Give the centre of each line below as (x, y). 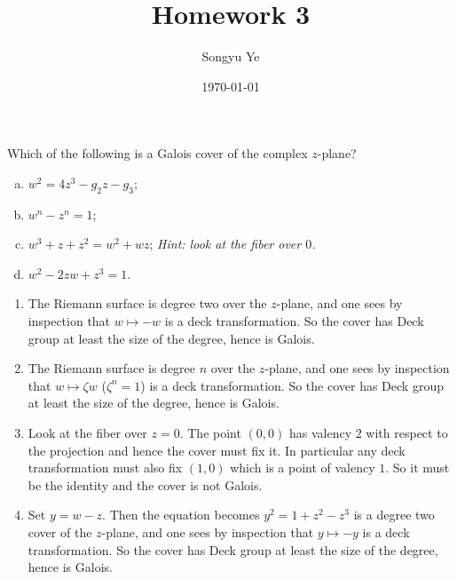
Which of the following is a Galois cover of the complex (158, 153)
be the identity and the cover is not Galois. (145, 484)
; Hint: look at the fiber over (225, 244)
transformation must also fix (105, 468)
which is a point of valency (303, 468)
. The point (210, 433)
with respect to (407, 433)
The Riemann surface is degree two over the (147, 303)
